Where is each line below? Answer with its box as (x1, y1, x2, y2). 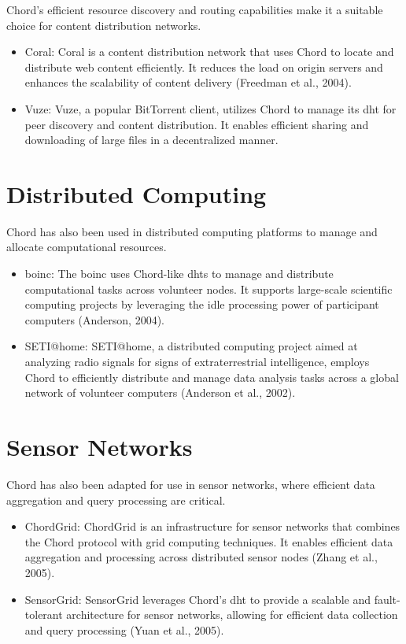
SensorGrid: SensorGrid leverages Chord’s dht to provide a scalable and (24, 590, 371, 607)
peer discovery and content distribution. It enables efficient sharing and (24, 116, 369, 132)
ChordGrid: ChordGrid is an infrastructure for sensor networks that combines (24, 518, 400, 535)
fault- (374, 590, 400, 607)
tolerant (24, 606, 63, 623)
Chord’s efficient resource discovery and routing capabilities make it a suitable (6, 2, 383, 17)
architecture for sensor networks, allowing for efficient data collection (66, 606, 398, 623)
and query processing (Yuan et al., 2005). (24, 621, 224, 638)
